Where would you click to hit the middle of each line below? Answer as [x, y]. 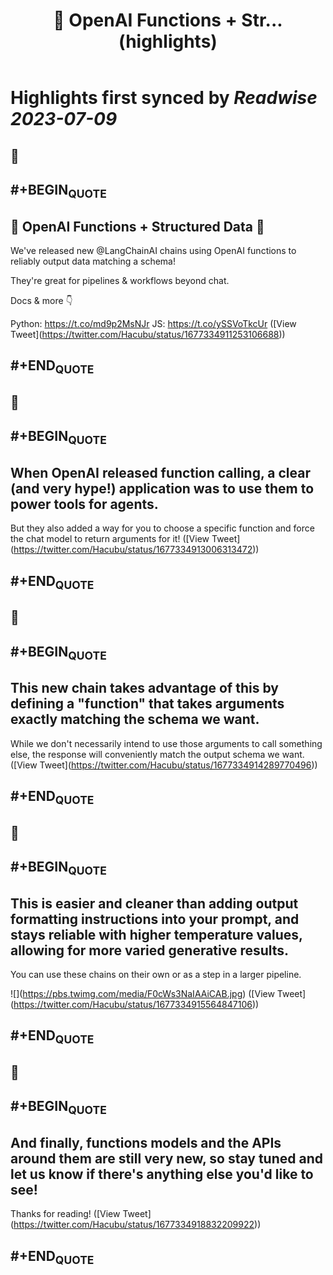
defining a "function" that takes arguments [147, 704]
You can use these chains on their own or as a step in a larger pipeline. [156, 975]
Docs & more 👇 [41, 300]
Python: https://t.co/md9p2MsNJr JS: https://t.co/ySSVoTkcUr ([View [153, 323]
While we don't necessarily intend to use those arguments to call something [166, 743]
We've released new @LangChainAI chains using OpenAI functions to [153, 250]
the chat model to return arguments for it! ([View [110, 539]
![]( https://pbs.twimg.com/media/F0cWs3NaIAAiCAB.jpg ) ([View [142, 994]
